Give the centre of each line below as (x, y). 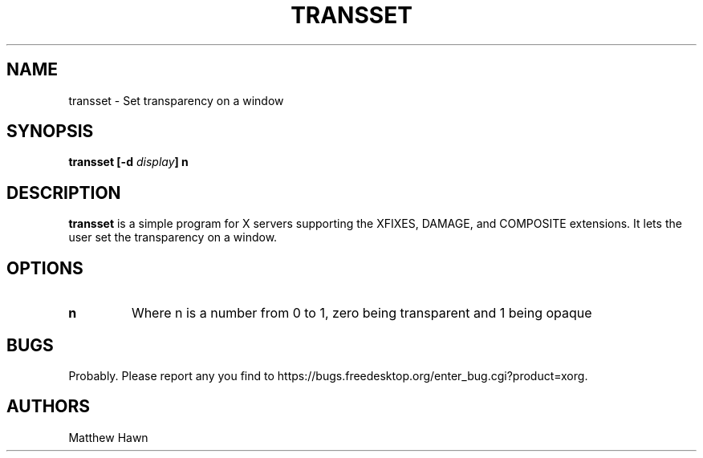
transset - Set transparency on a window (176, 100)
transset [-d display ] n (128, 162)
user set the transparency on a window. (173, 237)
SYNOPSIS (50, 132)
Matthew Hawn (108, 437)
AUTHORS (49, 407)
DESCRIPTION (64, 193)
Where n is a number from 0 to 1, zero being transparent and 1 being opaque (362, 313)
